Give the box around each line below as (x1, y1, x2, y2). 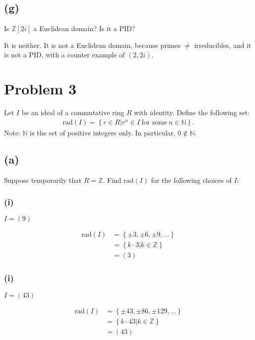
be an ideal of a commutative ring (21, 107, 125, 118)
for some (141, 119, 168, 126)
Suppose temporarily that (4, 174, 82, 185)
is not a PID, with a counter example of (4, 49, 125, 60)
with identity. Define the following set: (134, 107, 250, 118)
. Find (103, 174, 122, 185)
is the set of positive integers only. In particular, (30, 127, 175, 137)
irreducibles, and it (194, 40, 252, 50)
